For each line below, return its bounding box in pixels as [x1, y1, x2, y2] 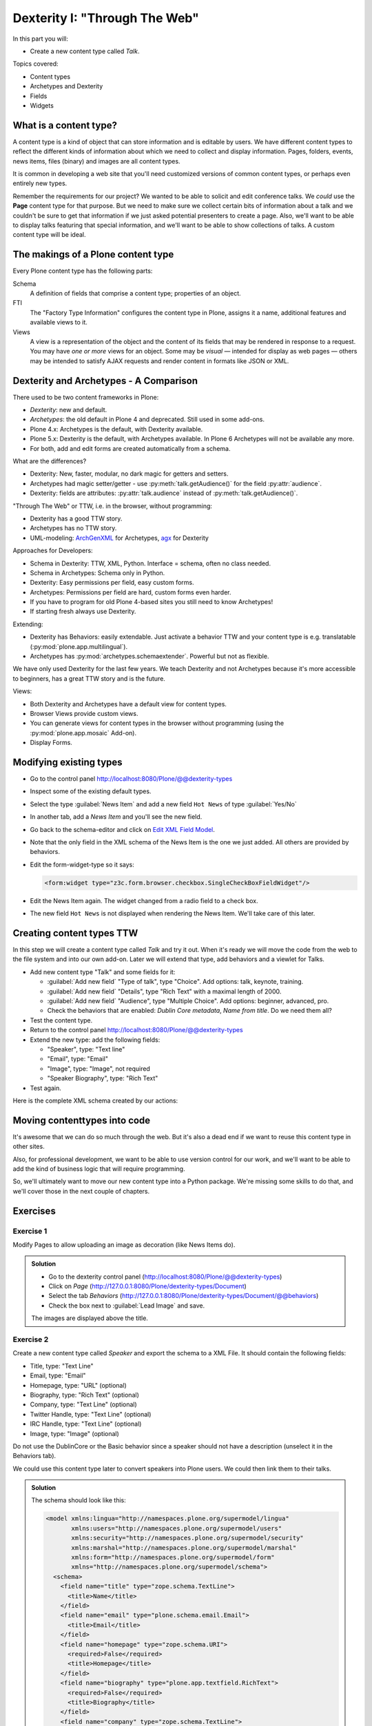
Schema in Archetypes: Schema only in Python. [30, 568, 165, 576]
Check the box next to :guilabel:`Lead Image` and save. [48, 1301, 205, 1310]
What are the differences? [12, 456, 87, 465]
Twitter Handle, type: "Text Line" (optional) [30, 1410, 152, 1418]
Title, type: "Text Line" [30, 1361, 94, 1370]
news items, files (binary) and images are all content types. [12, 157, 180, 165]
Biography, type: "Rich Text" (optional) [30, 1390, 139, 1399]
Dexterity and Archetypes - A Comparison [12, 375, 198, 387]
